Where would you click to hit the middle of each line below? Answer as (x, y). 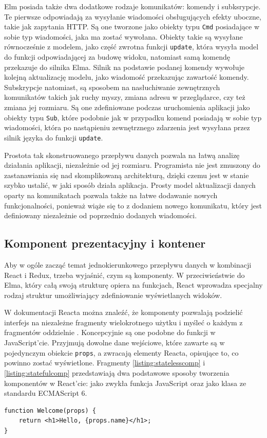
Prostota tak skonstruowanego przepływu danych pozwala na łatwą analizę (122, 155)
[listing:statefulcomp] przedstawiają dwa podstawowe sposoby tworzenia (117, 372)
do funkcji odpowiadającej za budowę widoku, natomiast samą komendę (117, 57)
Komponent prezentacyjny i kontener (105, 243)
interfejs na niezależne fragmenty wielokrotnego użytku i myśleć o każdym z (123, 322)
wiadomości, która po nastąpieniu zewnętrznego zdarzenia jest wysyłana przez (127, 127)
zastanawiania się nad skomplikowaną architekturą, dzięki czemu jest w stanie (127, 175)
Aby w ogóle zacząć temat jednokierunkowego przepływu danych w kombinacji (128, 264)
